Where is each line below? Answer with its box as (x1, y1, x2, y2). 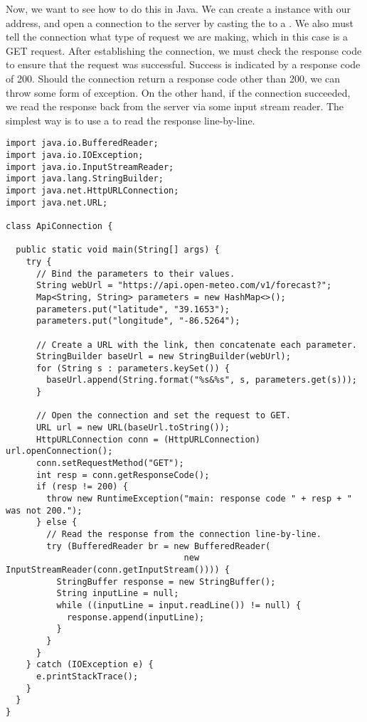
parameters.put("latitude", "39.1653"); (36, 304, 230, 314)
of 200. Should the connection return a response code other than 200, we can (6, 70, 341, 85)
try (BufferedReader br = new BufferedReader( (46, 541, 271, 551)
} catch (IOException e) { (26, 659, 154, 670)
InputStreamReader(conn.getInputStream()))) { (6, 564, 230, 575)
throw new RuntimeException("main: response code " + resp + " (46, 494, 352, 504)
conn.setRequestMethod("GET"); (36, 458, 184, 469)
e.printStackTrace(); (36, 671, 139, 681)
